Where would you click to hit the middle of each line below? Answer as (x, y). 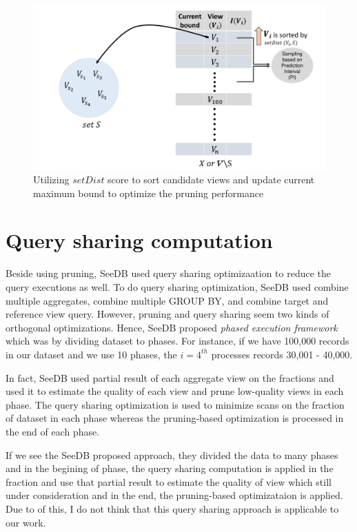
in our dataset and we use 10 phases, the (91, 354)
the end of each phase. (53, 431)
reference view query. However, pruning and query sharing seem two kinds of (167, 314)
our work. (26, 522)
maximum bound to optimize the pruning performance (149, 193)
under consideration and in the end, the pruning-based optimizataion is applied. (174, 495)
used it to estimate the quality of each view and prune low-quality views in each (175, 391)
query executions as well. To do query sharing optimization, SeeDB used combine (177, 287)
